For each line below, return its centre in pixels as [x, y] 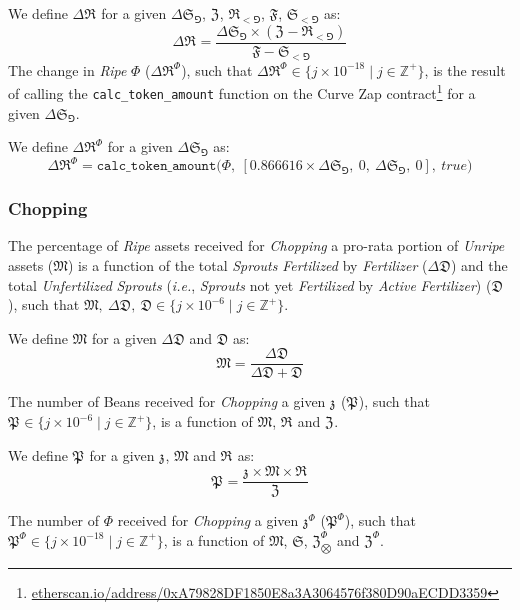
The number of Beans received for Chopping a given [167, 401]
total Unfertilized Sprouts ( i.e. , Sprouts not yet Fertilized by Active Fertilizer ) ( [250, 284]
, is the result [465, 69]
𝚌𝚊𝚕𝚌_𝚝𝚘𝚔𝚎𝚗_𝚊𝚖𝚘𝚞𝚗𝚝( [159, 166]
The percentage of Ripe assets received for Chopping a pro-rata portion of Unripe [256, 245]
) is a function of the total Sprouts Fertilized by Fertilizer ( [248, 265]
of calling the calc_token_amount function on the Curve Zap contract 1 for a [242, 91]
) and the [479, 265]
